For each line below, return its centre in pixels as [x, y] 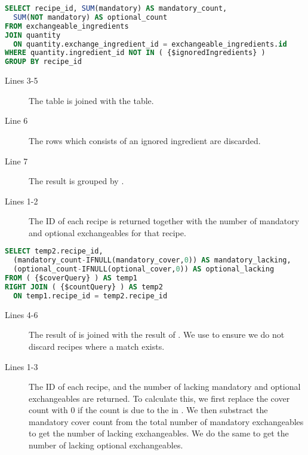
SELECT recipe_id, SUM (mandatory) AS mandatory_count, [116, 8]
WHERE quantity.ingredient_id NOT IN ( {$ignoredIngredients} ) [135, 53]
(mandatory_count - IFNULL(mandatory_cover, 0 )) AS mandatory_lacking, [152, 260]
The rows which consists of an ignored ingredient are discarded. [145, 140]
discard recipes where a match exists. [97, 346]
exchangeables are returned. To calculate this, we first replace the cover [159, 398]
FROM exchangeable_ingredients [67, 26]
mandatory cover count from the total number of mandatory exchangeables [166, 421]
